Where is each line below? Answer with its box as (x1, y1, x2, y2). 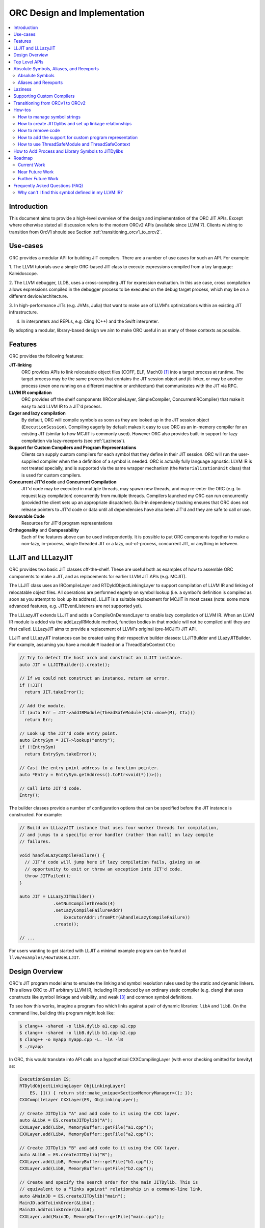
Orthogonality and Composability (9, 527, 79, 533)
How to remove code (18, 128, 60, 134)
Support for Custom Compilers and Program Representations (9, 445, 137, 450)
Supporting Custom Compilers (13, 93, 75, 99)
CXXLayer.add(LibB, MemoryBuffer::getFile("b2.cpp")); (19, 1166, 154, 1172)
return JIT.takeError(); (25, 689, 84, 695)
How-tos (13, 107, 31, 113)
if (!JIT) (19, 682, 43, 688)
